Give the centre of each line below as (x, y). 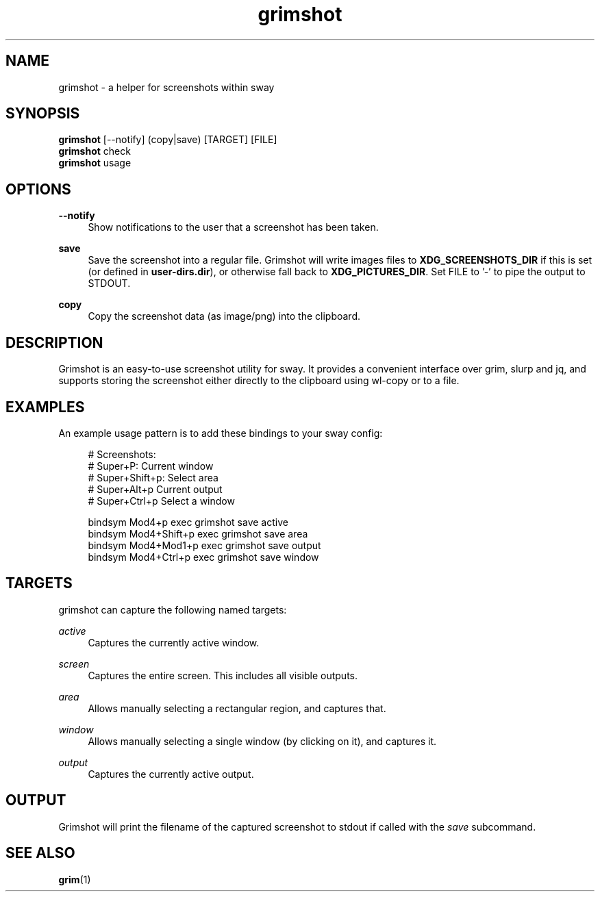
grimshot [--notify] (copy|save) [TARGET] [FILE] (168, 140)
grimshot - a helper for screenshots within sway (166, 87)
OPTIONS (38, 189)
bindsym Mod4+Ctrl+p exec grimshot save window (203, 557)
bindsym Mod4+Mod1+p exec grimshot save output (204, 545)
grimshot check (95, 151)
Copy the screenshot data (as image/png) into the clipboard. (224, 316)
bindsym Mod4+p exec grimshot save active (188, 522)
